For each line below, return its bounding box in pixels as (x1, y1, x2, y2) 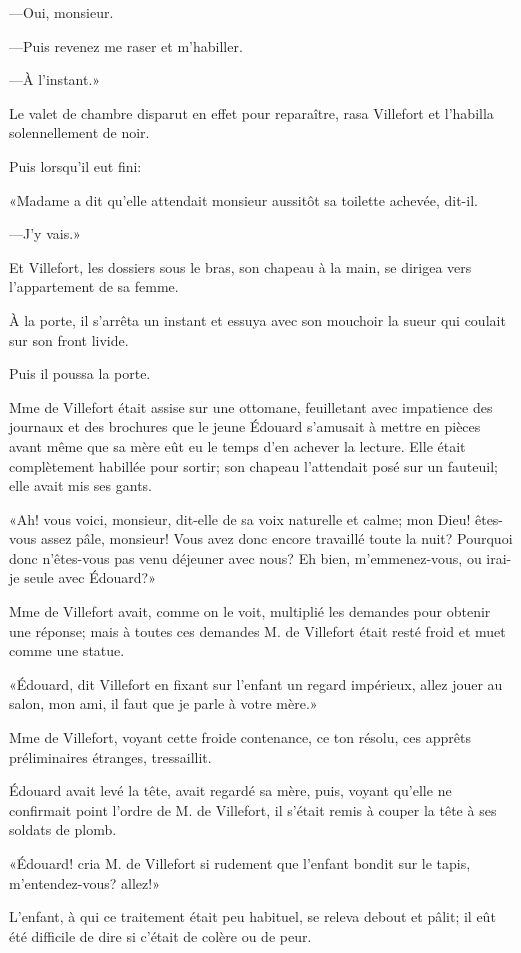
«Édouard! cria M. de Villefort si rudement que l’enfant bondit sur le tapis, (9, 853, 471, 873)
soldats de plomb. (9, 819, 117, 840)
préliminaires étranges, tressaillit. (9, 746, 212, 767)
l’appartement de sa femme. (9, 276, 179, 297)
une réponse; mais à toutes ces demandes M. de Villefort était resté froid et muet (9, 620, 506, 641)
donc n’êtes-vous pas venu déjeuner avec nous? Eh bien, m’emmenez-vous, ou (9, 547, 482, 568)
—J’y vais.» (9, 223, 81, 244)
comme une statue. (9, 640, 125, 661)
